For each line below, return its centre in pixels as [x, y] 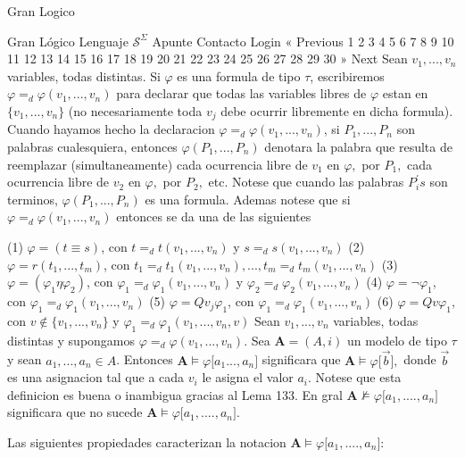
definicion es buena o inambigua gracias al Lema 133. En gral [175, 394]
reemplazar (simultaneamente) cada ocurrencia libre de [158, 164]
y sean [25, 359]
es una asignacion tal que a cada [96, 377]
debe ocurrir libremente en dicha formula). [337, 110]
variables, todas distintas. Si [84, 75]
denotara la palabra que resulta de [358, 147]
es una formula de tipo [239, 75]
